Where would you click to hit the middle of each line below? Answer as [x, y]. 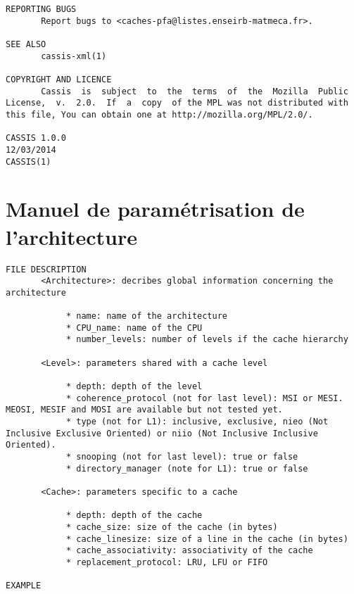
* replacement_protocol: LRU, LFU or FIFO [167, 562]
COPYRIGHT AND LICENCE [59, 79]
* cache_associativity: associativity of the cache [189, 551]
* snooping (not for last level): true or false [182, 457]
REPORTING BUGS [41, 9]
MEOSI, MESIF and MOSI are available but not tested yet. [144, 410]
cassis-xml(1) [74, 56]
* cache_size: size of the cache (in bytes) [172, 527]
